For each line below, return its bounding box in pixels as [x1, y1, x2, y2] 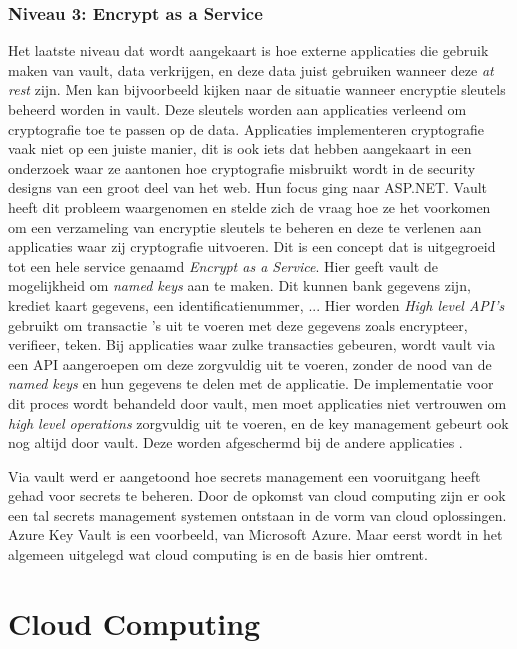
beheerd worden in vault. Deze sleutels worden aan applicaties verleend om [8, 99, 467, 119]
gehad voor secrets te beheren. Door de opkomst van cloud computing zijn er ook [8, 485, 506, 506]
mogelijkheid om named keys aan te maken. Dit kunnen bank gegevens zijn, [8, 275, 471, 296]
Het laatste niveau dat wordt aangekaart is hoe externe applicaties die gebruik [8, 40, 489, 61]
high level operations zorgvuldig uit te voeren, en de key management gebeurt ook [8, 412, 509, 433]
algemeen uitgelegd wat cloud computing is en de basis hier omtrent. [8, 544, 428, 565]
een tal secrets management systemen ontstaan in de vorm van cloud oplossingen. [8, 504, 507, 525]
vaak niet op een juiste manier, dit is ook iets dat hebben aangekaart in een [8, 138, 472, 159]
